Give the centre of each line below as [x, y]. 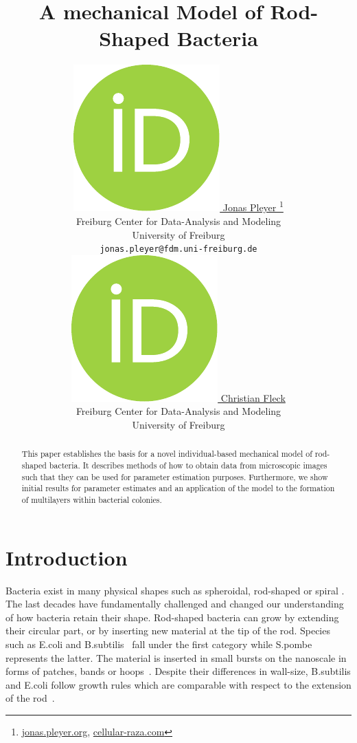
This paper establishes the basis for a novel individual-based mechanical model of [167, 454]
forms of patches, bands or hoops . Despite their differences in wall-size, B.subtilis [178, 671]
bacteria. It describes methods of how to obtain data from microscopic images [188, 465]
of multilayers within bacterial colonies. [92, 499]
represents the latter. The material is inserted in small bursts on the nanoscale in [176, 657]
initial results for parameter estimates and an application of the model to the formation [178, 488]
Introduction [67, 557]
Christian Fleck [253, 397]
